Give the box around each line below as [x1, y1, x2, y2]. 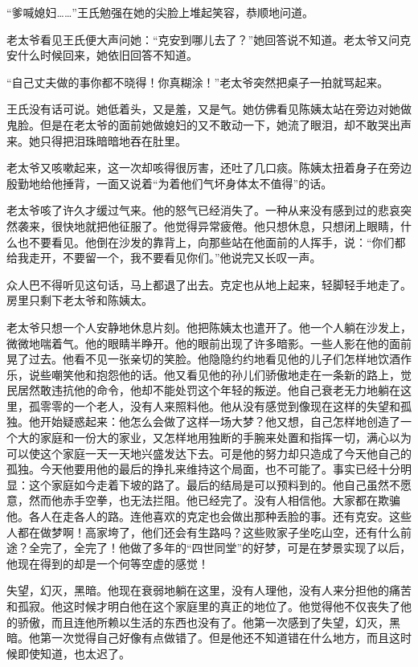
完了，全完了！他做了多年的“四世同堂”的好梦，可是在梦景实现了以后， [39, 539, 412, 556]
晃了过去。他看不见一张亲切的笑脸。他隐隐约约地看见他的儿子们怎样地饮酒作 [6, 350, 412, 367]
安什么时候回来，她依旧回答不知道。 [6, 47, 198, 63]
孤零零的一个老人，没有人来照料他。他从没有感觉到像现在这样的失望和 [28, 397, 400, 414]
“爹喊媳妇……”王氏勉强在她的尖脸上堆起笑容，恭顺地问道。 [6, 4, 313, 20]
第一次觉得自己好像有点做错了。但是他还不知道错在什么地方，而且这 [39, 629, 400, 646]
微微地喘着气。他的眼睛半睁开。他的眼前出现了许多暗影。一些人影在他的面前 [6, 334, 412, 351]
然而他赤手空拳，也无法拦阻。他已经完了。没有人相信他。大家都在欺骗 [28, 492, 400, 509]
